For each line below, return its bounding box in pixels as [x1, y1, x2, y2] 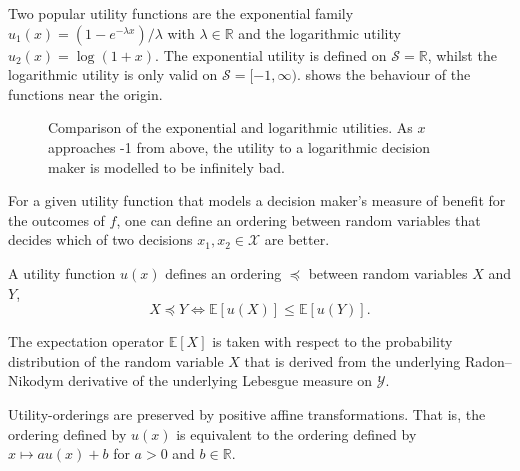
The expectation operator [8, 331, 165, 352]
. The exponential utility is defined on [155, 44, 387, 65]
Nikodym [8, 370, 64, 391]
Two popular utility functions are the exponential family [8, 3, 354, 23]
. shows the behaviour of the [296, 64, 471, 85]
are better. [264, 229, 330, 250]
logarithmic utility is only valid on [8, 64, 218, 85]
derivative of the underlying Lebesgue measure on [68, 370, 373, 391]
